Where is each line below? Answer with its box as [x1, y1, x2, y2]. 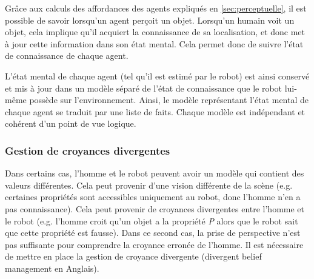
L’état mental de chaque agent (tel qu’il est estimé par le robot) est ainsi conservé [5, 69, 310, 82]
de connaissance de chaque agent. [5, 49, 129, 62]
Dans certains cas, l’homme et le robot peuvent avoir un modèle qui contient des [5, 167, 304, 180]
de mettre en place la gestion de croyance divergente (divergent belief [5, 250, 262, 263]
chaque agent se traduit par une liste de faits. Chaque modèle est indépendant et [5, 105, 306, 118]
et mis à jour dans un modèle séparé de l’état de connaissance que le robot [5, 81, 282, 94]
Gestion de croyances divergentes [5, 143, 170, 158]
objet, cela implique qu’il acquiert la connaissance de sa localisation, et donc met [5, 25, 305, 38]
